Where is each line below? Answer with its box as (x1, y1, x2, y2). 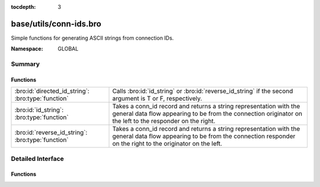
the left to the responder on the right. (112, 117, 216, 125)
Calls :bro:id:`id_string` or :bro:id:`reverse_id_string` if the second (112, 87, 293, 95)
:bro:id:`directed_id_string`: (14, 87, 90, 95)
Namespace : (11, 45, 44, 53)
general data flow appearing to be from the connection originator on (112, 109, 302, 118)
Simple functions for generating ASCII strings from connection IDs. (11, 34, 174, 41)
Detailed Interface (11, 154, 65, 163)
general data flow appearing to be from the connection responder (112, 132, 296, 140)
